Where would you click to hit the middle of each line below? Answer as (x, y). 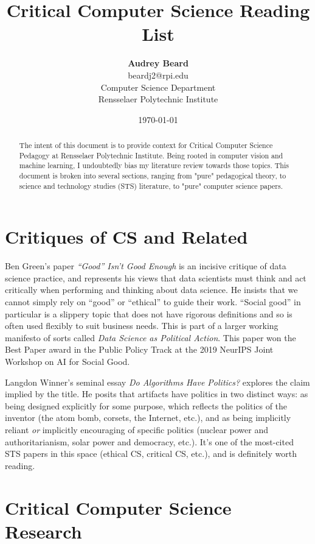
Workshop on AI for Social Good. (67, 362)
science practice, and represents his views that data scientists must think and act (156, 277)
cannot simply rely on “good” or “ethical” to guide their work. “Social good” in (153, 302)
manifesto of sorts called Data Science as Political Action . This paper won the (151, 337)
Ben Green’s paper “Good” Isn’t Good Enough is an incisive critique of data (146, 266)
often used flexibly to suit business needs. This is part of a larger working (142, 326)
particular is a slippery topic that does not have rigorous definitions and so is (149, 313)
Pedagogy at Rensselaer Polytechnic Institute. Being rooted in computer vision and (151, 155)
